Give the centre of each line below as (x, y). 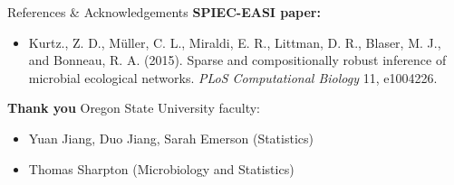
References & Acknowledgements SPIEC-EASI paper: (164, 12)
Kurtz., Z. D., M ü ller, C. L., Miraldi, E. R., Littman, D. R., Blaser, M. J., (235, 42)
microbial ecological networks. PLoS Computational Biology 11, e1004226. (233, 77)
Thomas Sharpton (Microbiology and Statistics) (161, 168)
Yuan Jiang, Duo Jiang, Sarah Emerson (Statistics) (171, 138)
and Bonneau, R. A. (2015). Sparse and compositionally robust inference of (237, 60)
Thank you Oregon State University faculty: (134, 108)
